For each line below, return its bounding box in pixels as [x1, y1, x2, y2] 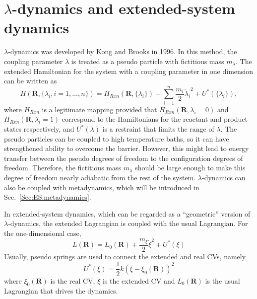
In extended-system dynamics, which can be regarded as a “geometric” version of [4, 208, 251, 219]
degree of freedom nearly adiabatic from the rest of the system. [4, 172, 196, 182]
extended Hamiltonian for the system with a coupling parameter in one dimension [4, 66, 254, 76]
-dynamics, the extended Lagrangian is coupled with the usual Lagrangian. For [8, 218, 248, 228]
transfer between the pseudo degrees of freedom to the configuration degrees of [4, 152, 243, 163]
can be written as [4, 75, 57, 86]
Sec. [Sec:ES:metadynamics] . [4, 192, 91, 202]
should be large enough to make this [135, 162, 246, 173]
